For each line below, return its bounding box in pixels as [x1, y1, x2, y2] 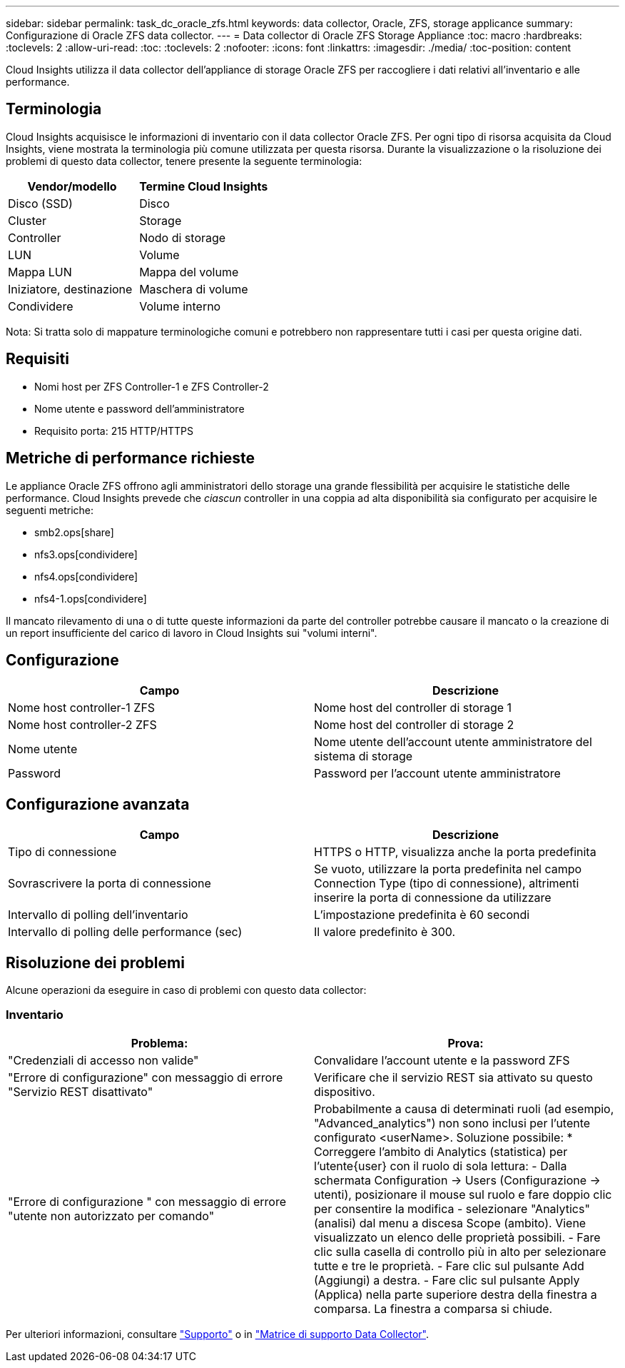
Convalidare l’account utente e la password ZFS [314, 1052, 570, 1067]
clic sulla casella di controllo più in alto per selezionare [314, 1244, 606, 1259]
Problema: [131, 1035, 188, 1050]
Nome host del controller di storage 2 [314, 718, 514, 733]
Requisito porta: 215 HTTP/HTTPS [34, 424, 194, 437]
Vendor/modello [27, 178, 117, 193]
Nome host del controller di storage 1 [314, 700, 512, 715]
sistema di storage [314, 749, 413, 764]
